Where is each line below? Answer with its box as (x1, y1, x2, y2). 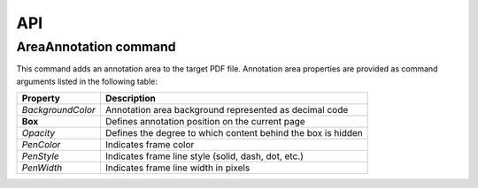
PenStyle (21, 150, 59, 162)
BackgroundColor (21, 104, 96, 117)
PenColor (21, 139, 61, 151)
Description (104, 93, 157, 105)
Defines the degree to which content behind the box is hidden (104, 127, 363, 139)
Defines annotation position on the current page (104, 116, 305, 128)
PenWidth (21, 162, 63, 174)
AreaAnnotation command (16, 39, 176, 55)
